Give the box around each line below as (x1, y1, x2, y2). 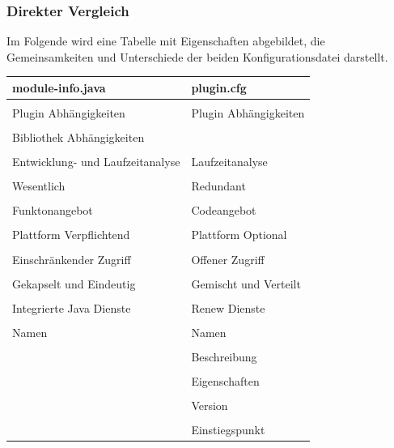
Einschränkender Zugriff (12, 250, 131, 267)
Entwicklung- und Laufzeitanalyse (12, 153, 180, 170)
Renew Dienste (191, 299, 265, 316)
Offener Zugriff (191, 250, 265, 267)
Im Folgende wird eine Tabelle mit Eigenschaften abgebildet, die (6, 32, 325, 49)
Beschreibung (191, 348, 257, 365)
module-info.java (12, 79, 106, 96)
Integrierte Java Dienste (12, 299, 131, 316)
